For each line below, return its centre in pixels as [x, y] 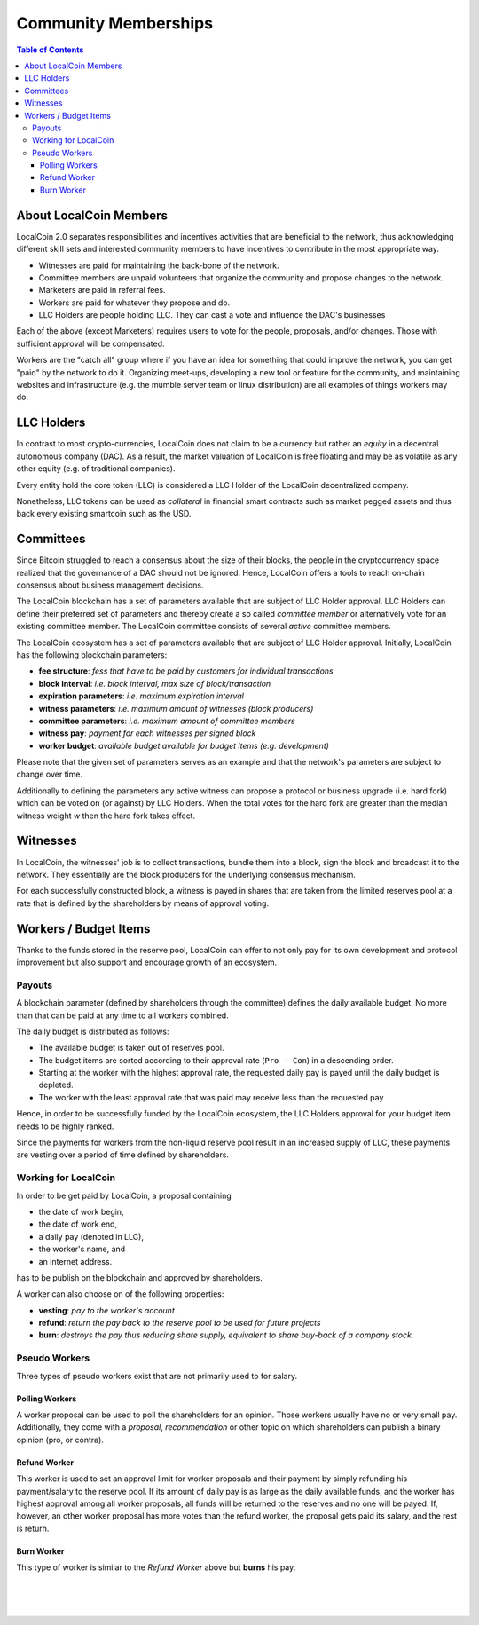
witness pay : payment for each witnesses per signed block [147, 733]
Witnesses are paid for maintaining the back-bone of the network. [159, 265]
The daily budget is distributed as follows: [93, 1031]
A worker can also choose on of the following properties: [120, 1294]
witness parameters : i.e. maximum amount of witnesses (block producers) [176, 708]
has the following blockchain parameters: [92, 655]
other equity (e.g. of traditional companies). [96, 469]
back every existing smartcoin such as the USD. [104, 514]
